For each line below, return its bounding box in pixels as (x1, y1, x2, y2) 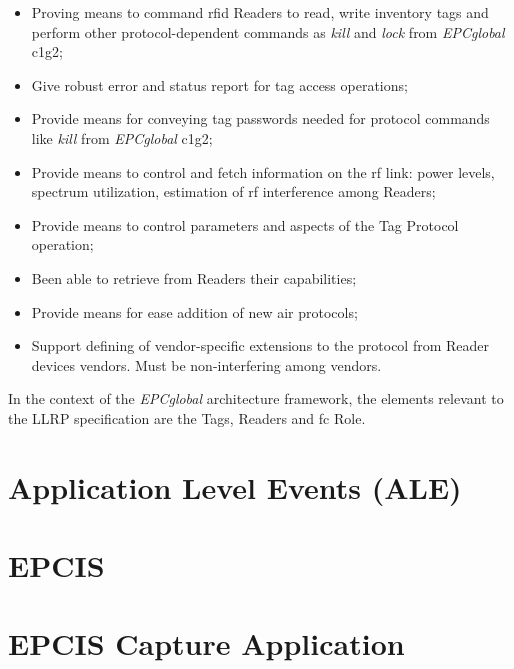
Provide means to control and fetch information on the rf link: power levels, (31, 161, 495, 182)
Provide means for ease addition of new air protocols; (31, 301, 358, 322)
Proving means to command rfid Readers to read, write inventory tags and (31, 2, 489, 22)
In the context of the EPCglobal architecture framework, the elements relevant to (8, 388, 504, 409)
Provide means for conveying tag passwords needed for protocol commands (31, 108, 490, 129)
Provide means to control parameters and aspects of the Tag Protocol (31, 214, 459, 235)
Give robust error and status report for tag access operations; (31, 74, 408, 95)
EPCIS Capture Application (8, 623, 405, 664)
